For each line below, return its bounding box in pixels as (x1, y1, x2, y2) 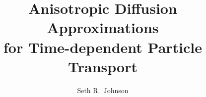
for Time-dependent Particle (3, 37, 202, 57)
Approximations (47, 17, 159, 38)
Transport (68, 56, 137, 76)
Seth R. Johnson (77, 85, 129, 95)
